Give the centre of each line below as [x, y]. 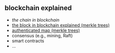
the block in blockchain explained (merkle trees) [61, 25]
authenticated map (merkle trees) [46, 30]
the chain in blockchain [36, 20]
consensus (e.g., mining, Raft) [42, 35]
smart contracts [28, 41]
